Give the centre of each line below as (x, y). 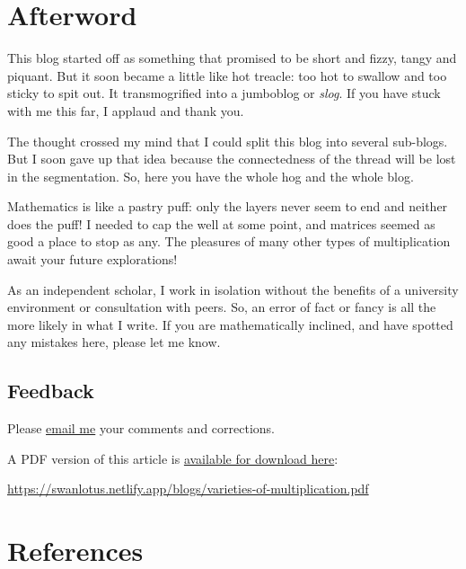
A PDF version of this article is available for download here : (173, 458)
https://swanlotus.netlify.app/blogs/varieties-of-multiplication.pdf (188, 489)
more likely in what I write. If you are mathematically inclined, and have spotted (230, 324)
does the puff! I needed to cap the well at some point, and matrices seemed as (221, 223)
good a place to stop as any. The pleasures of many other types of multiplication (229, 241)
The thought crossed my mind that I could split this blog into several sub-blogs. (228, 141)
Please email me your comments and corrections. (141, 428)
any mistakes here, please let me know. (114, 342)
